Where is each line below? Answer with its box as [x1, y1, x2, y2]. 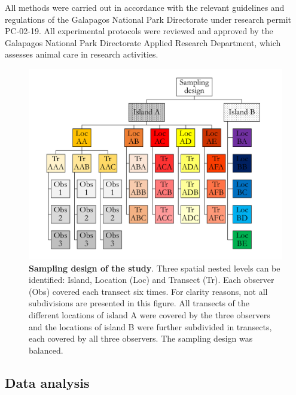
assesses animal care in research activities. [5, 48, 158, 61]
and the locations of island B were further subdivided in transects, [29, 320, 272, 333]
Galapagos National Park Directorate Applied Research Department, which [5, 36, 281, 49]
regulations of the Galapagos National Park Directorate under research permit [5, 13, 291, 25]
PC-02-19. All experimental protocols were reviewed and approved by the [5, 25, 273, 37]
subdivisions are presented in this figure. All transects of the [29, 297, 249, 309]
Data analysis [5, 373, 90, 391]
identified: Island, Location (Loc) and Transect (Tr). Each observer [29, 273, 274, 286]
